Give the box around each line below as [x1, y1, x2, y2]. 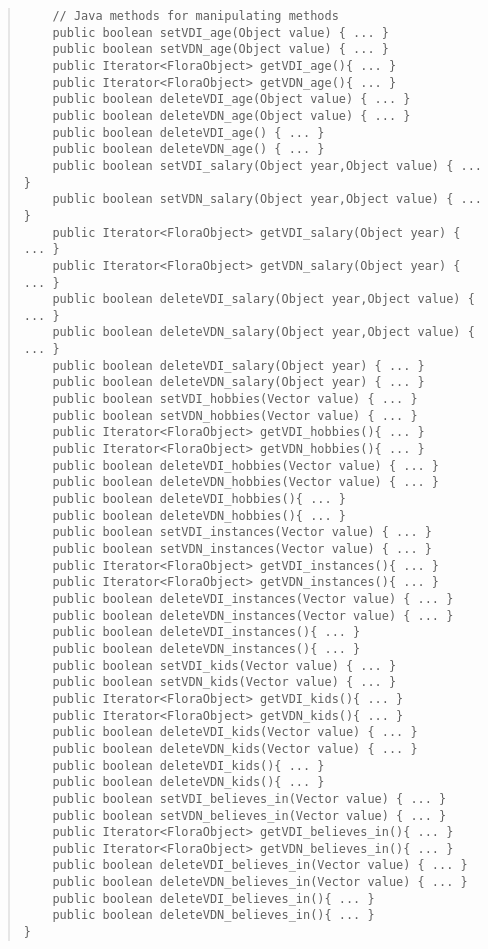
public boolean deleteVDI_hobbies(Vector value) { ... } [52, 458, 440, 473]
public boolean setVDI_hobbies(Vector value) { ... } [52, 392, 418, 407]
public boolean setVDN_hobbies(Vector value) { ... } [52, 408, 418, 423]
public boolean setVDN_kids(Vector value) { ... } [52, 675, 397, 690]
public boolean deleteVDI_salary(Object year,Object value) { [52, 292, 475, 307]
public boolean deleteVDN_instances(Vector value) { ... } [52, 608, 454, 623]
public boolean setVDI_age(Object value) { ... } [52, 25, 389, 40]
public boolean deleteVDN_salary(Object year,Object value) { [52, 325, 475, 340]
